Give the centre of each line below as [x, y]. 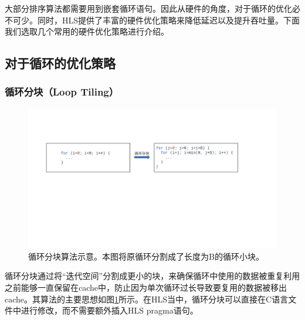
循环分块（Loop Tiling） [62, 92]
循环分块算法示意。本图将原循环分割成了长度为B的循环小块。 [146, 256]
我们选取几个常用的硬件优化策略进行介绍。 [87, 31]
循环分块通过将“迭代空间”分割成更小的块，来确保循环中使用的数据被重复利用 [152, 276]
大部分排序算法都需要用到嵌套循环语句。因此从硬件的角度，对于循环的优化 [148, 8]
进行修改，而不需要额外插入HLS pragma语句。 [109, 310]
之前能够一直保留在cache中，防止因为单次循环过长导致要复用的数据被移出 [146, 287]
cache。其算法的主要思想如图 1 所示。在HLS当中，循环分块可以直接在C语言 [147, 299]
